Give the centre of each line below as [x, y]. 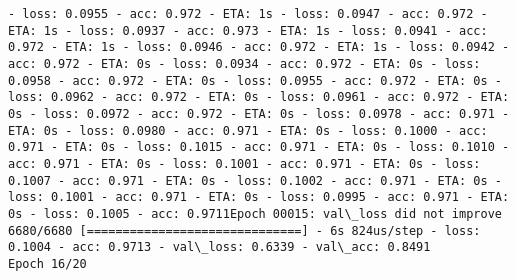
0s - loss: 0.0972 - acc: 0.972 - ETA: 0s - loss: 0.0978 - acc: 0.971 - [259, 113]
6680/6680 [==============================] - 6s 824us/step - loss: [244, 230]
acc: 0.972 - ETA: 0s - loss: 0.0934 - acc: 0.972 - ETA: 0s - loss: [244, 63]
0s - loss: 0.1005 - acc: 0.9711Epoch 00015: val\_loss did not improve [255, 213]
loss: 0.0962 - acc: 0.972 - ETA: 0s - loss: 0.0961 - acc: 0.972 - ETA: [259, 97]
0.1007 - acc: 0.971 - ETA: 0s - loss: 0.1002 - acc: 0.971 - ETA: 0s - [255, 180]
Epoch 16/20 [47, 263]
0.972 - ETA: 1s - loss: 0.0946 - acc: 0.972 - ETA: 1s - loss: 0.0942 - [259, 47]
